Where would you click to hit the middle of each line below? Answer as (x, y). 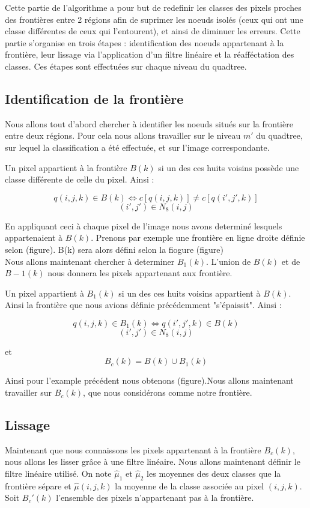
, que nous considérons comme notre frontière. (168, 392)
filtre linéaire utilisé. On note (58, 473)
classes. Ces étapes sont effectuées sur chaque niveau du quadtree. (126, 66)
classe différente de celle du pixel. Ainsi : (80, 179)
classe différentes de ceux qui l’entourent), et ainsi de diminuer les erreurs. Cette (153, 31)
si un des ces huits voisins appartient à (190, 293)
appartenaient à (34, 237)
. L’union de (229, 261)
